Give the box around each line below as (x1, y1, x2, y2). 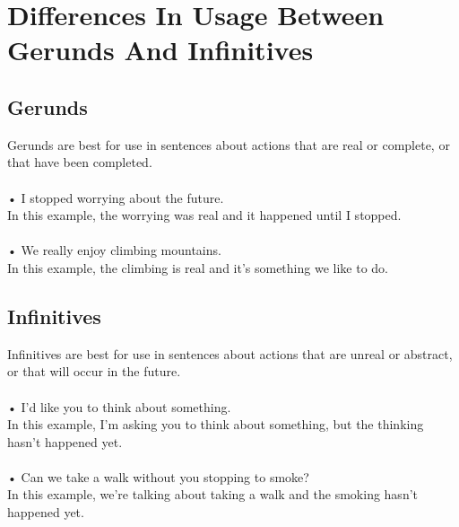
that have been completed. (7, 153, 152, 171)
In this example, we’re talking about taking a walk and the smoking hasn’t (7, 485, 419, 504)
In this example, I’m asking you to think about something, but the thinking (7, 415, 424, 434)
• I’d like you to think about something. (7, 397, 231, 416)
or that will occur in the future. (7, 362, 181, 381)
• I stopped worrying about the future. (7, 188, 224, 206)
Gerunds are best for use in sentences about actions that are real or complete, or (7, 135, 450, 154)
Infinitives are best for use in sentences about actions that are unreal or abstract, (7, 344, 453, 363)
